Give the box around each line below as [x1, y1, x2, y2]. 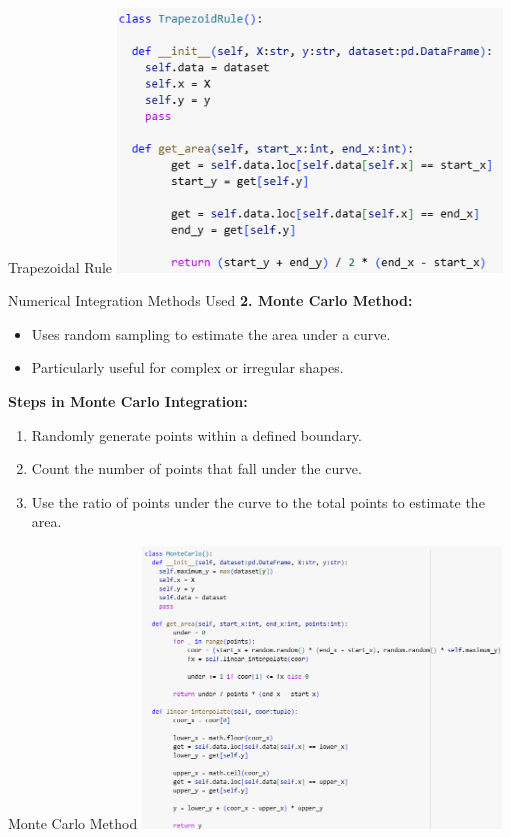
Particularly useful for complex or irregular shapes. [31, 357, 344, 378]
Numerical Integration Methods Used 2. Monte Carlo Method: [8, 290, 413, 311]
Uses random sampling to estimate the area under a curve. [31, 323, 391, 344]
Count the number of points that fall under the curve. [31, 458, 362, 479]
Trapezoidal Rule [8, 256, 113, 277]
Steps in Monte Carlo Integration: [8, 390, 248, 411]
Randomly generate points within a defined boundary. [31, 424, 362, 445]
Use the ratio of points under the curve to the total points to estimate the [31, 491, 485, 512]
